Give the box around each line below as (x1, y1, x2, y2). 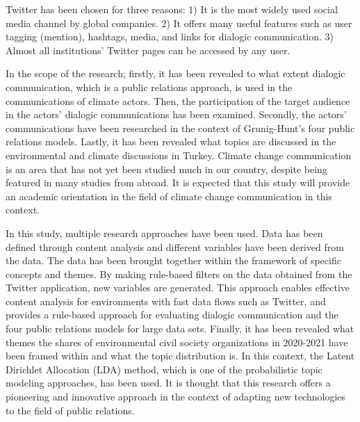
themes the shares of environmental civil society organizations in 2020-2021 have (6, 334, 348, 349)
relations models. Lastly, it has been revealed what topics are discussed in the (6, 134, 336, 149)
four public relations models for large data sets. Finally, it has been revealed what (6, 321, 354, 336)
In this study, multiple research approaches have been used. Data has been (6, 225, 323, 240)
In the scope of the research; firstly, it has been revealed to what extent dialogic (6, 66, 345, 81)
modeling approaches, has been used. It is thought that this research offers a (6, 375, 331, 390)
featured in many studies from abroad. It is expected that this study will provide (6, 175, 350, 190)
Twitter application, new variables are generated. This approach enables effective (6, 280, 350, 295)
